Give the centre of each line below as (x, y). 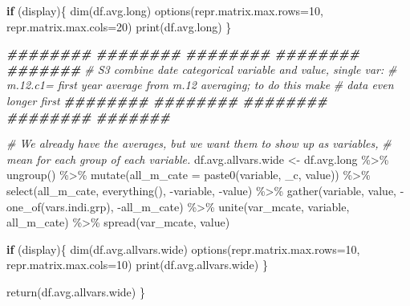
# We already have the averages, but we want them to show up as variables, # (199, 143)
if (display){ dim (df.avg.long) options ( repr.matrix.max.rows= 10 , (165, 10)
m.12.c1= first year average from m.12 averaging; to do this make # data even (200, 85)
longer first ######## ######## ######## (167, 100)
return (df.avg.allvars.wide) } (76, 291)
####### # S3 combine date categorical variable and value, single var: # (202, 69)
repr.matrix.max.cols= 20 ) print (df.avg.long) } (119, 26)
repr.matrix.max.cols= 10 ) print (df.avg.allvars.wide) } (137, 265)
